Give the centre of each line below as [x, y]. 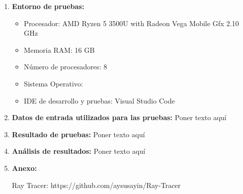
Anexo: [24, 168]
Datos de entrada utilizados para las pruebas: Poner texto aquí [119, 117]
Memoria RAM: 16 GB [59, 50]
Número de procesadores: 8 [65, 67]
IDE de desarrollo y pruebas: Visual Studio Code [99, 100]
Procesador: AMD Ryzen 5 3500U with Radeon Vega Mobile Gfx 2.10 [131, 23]
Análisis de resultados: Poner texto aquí [78, 151]
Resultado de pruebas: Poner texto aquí [78, 134]
